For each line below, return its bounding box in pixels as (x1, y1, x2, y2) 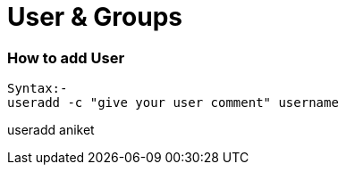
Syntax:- (7, 81, 68, 96)
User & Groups (7, 2, 182, 32)
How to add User (7, 48, 125, 67)
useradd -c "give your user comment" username (7, 95, 339, 111)
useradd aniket (7, 122, 95, 138)
